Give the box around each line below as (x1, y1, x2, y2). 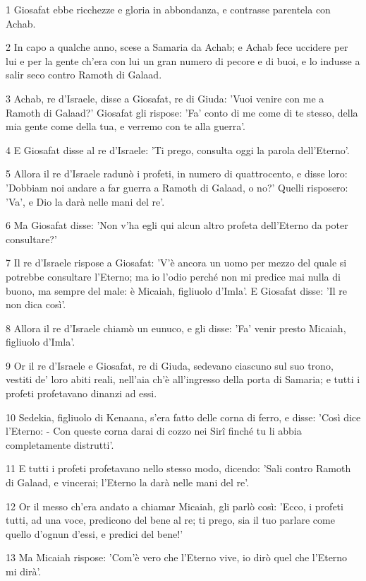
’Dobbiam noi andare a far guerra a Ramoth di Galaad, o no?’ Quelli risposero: (6, 180, 348, 194)
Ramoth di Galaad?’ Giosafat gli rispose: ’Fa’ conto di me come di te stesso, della (6, 105, 358, 119)
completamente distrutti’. (6, 437, 114, 452)
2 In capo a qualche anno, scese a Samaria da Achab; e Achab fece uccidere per (6, 40, 348, 54)
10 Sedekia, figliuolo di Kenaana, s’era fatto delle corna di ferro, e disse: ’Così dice (6, 409, 361, 424)
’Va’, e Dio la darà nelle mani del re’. (6, 194, 165, 209)
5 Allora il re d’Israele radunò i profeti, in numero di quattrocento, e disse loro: (6, 166, 348, 181)
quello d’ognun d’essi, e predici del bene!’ (6, 526, 183, 541)
